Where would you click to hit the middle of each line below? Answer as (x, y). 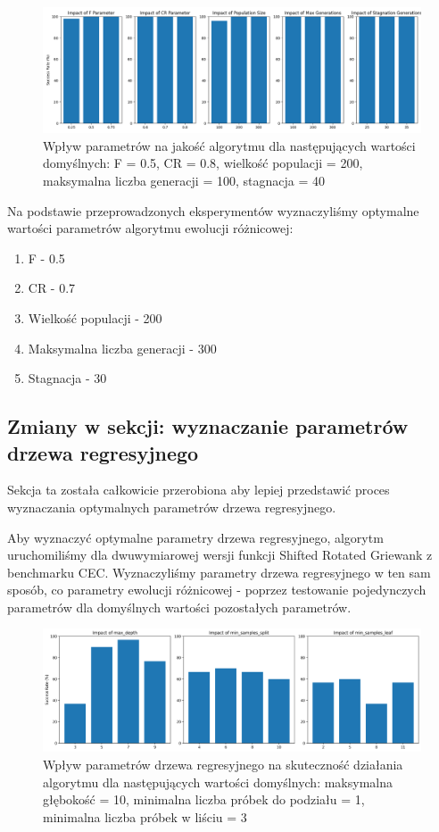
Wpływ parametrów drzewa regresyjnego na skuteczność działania (223, 764)
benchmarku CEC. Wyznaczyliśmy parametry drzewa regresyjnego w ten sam (219, 572)
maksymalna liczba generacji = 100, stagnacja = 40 (184, 180)
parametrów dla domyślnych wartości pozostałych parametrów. (179, 607)
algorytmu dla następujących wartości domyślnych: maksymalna (218, 782)
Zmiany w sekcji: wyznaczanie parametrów (208, 426)
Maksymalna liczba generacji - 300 (122, 348)
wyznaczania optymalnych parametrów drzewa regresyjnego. (172, 507)
